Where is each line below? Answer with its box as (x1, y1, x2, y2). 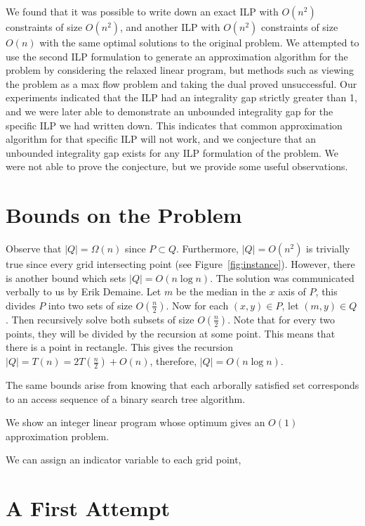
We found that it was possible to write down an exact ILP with (6, 4, 279, 18)
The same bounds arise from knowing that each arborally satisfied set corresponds (6, 378, 359, 392)
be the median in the (175, 284, 266, 299)
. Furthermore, (176, 241, 239, 256)
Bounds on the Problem (6, 200, 242, 229)
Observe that (6, 241, 62, 256)
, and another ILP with (120, 20, 220, 34)
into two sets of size (48, 297, 133, 312)
